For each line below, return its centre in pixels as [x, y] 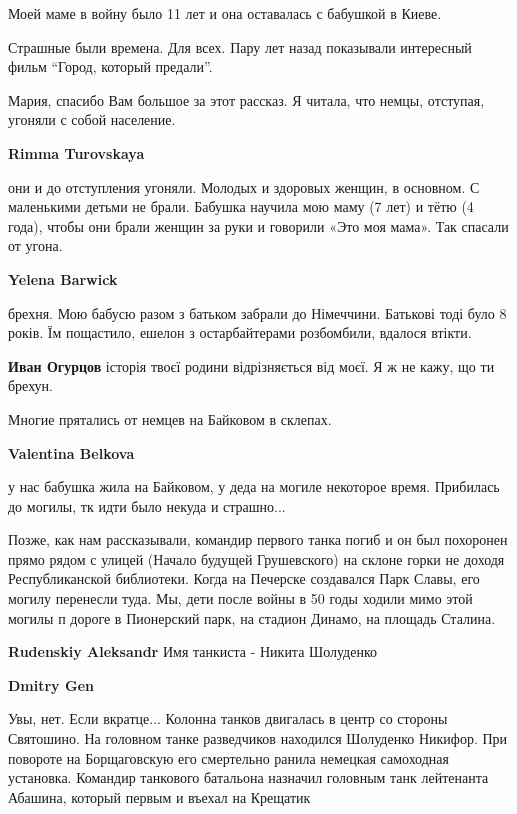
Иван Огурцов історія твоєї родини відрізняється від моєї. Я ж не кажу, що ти [251, 365]
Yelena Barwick [63, 278]
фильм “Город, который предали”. [110, 66]
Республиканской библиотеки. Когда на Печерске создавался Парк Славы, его [244, 578]
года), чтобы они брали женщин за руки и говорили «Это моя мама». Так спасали [258, 225]
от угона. [35, 245]
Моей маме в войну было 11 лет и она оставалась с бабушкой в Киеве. [225, 13]
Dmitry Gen [51, 684]
